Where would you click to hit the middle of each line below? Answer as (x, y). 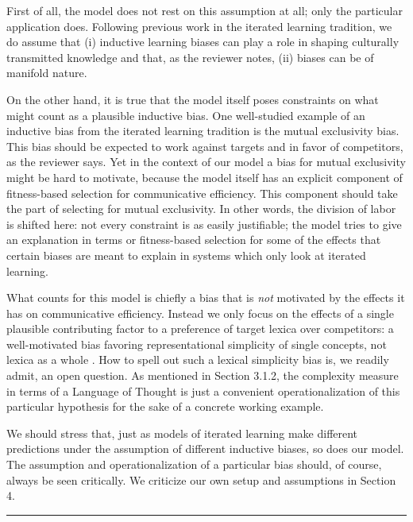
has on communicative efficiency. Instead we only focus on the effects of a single (200, 313)
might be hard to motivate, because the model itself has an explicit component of (205, 177)
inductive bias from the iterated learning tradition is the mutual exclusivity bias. (203, 131)
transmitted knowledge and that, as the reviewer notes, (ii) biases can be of (190, 57)
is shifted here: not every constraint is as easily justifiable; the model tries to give (204, 224)
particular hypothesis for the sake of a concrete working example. (165, 406)
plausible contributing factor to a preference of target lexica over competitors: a (200, 329)
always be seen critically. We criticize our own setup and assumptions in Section (201, 479)
